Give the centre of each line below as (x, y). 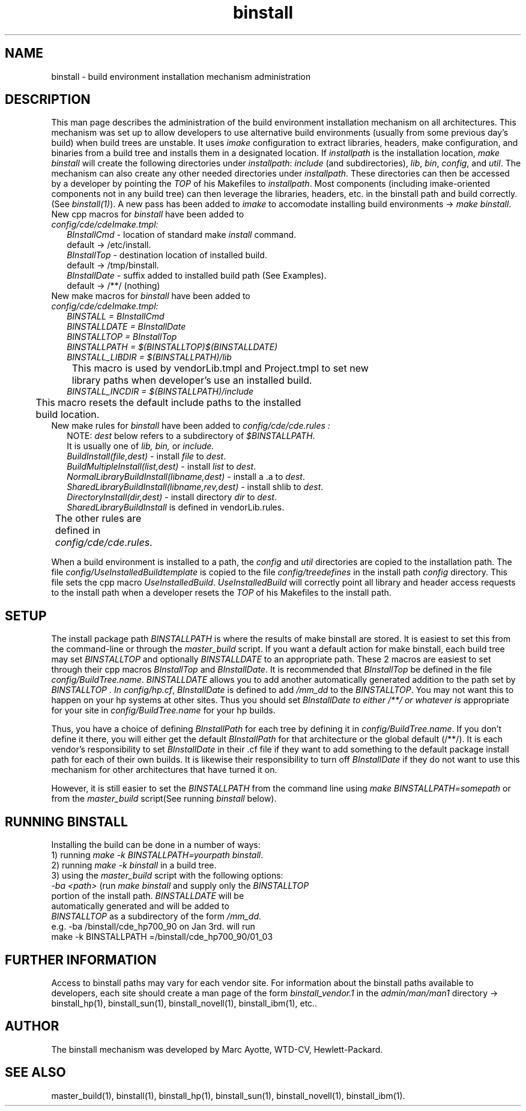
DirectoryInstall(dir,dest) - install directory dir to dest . (172, 497)
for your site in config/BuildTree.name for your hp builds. (163, 710)
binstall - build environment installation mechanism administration (181, 76)
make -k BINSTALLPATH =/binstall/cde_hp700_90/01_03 (162, 937)
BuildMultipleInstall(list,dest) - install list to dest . (162, 467)
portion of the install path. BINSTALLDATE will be (148, 896)
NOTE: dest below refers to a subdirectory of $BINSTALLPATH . (191, 436)
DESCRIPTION (48, 100)
